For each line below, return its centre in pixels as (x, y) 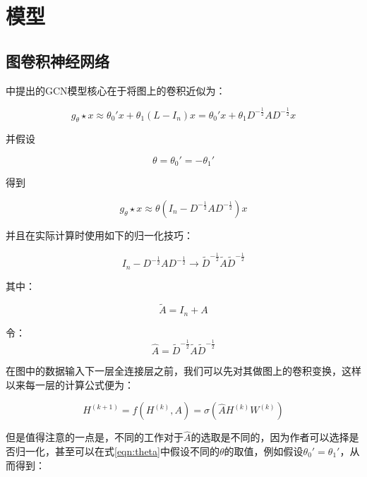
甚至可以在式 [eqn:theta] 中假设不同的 (137, 451)
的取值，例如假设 (264, 451)
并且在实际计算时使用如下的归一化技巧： (100, 235)
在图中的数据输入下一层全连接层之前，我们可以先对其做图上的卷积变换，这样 (183, 371)
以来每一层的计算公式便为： (70, 384)
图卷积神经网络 (58, 60)
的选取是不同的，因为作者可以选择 (270, 437)
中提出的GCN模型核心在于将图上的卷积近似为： (116, 90)
